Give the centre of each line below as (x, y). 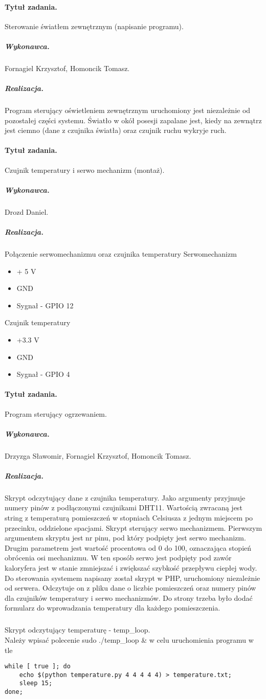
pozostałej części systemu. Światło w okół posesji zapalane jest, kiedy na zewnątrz (133, 120)
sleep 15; (36, 683)
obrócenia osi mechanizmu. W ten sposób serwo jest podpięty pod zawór (118, 558)
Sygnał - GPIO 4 (43, 374)
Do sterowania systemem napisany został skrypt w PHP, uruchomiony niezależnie (132, 578)
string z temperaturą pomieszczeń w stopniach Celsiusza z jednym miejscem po (129, 518)
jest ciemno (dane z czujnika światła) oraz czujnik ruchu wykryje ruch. (116, 130)
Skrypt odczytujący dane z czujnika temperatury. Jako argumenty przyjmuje (125, 497)
